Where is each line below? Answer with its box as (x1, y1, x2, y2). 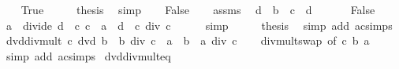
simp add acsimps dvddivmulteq (6, 47, 171, 64)
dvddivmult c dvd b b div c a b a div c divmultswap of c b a (6, 32, 370, 49)
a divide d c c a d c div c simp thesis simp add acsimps (6, 16, 393, 33)
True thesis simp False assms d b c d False (21, 2, 375, 17)
